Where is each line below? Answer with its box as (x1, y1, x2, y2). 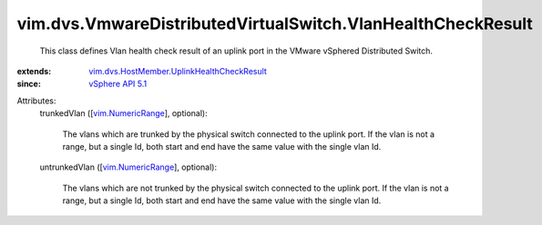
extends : (16, 65, 52, 76)
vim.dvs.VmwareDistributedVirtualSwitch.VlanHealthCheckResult (16, 14, 533, 34)
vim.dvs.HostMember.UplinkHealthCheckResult (88, 65, 268, 76)
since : (16, 78, 41, 90)
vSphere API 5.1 (88, 78, 148, 90)
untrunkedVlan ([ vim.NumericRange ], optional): (39, 161, 218, 172)
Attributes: (16, 95, 56, 106)
